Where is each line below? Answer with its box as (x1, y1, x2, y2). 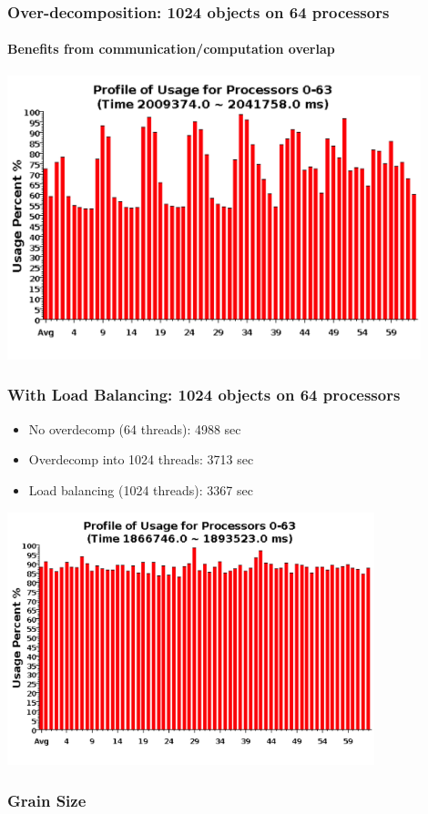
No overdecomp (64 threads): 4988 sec (28, 419, 241, 438)
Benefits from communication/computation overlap (7, 39, 335, 58)
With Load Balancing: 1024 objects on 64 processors (7, 383, 401, 406)
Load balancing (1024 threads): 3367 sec (28, 480, 253, 499)
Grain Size (7, 789, 87, 811)
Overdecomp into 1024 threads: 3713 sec (28, 450, 254, 469)
